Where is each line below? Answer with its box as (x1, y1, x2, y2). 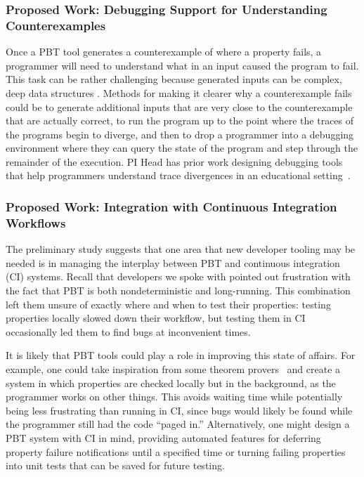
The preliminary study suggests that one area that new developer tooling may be (6, 242, 356, 256)
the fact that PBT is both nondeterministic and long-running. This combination (6, 283, 351, 297)
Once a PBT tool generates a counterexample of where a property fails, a (6, 44, 322, 59)
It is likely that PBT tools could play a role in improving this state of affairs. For (6, 348, 356, 362)
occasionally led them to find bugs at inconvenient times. (6, 324, 251, 339)
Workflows (6, 214, 66, 231)
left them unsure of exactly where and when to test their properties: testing (6, 296, 331, 311)
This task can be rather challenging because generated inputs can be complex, (6, 72, 342, 86)
